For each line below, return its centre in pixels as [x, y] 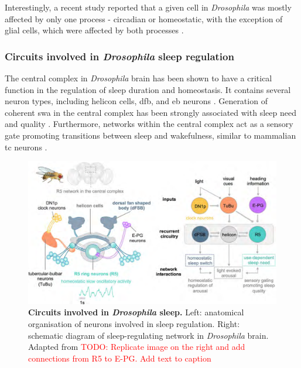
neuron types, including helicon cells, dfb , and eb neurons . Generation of [136, 101]
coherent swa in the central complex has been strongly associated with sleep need [150, 112]
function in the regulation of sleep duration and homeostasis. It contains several [148, 89]
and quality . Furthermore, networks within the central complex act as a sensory [149, 124]
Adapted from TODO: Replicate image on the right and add [137, 347]
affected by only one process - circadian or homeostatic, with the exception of [144, 18]
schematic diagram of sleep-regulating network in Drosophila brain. [148, 335]
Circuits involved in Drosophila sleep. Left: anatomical [136, 312]
